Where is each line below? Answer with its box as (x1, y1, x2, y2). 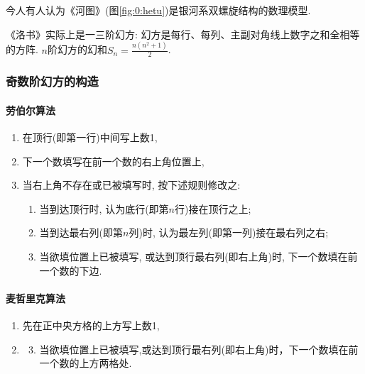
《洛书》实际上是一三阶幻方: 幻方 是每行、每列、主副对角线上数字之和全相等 (6, 26, 360, 41)
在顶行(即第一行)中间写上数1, (22, 129, 158, 144)
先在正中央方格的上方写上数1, (22, 317, 160, 332)
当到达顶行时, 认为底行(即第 (39, 201, 169, 216)
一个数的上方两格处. (39, 356, 132, 370)
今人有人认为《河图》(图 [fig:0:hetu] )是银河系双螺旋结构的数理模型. (6, 3, 311, 17)
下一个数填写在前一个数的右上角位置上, (22, 153, 205, 168)
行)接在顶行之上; (175, 201, 251, 216)
